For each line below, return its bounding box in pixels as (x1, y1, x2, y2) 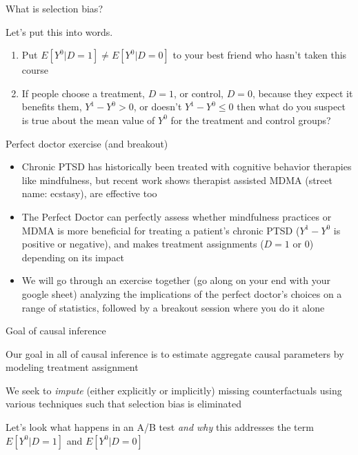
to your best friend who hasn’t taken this (172, 48, 347, 62)
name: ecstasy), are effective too (21, 186, 157, 201)
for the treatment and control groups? (170, 112, 331, 127)
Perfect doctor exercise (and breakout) (6, 136, 168, 150)
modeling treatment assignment (6, 360, 139, 374)
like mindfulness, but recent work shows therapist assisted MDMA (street (21, 172, 332, 187)
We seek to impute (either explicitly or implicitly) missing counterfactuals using (6, 383, 342, 397)
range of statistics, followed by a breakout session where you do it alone (21, 300, 325, 314)
